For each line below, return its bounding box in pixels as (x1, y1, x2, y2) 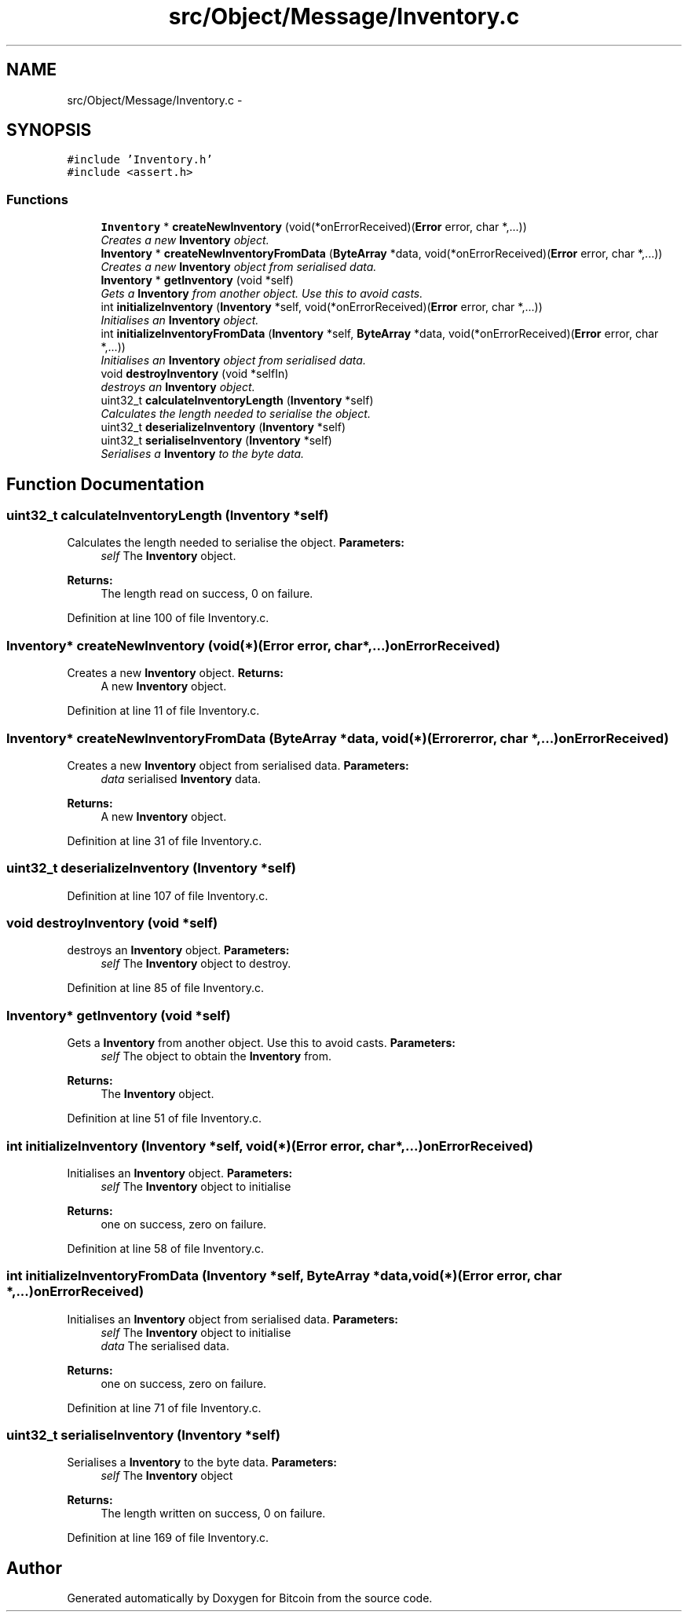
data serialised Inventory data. (101, 771, 262, 785)
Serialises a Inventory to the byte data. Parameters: (67, 1455, 338, 1470)
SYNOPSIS (6, 120, 92, 141)
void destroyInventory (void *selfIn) (101, 367, 289, 381)
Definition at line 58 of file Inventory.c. (67, 1241, 264, 1255)
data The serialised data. (101, 1338, 230, 1353)
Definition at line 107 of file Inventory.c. (67, 888, 269, 902)
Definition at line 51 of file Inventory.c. (67, 1111, 262, 1126)
